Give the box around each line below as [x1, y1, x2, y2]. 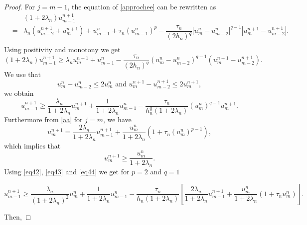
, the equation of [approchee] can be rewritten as [67, 1, 216, 11]
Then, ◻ [4, 211, 31, 222]
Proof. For [4, 1, 35, 11]
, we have [103, 114, 132, 125]
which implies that [4, 140, 61, 150]
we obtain [4, 88, 34, 98]
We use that [4, 69, 41, 79]
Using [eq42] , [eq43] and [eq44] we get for [4, 166, 130, 177]
